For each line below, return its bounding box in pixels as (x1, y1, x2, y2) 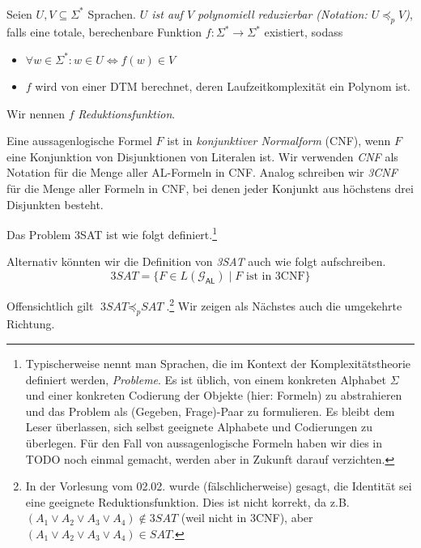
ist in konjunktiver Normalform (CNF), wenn (167, 132, 391, 149)
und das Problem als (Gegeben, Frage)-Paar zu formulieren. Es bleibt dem (25, 402, 395, 419)
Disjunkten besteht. (6, 195, 104, 212)
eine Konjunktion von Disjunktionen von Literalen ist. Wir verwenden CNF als (6, 148, 398, 165)
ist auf (151, 5, 183, 22)
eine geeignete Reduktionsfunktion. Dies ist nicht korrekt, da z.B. (25, 493, 350, 510)
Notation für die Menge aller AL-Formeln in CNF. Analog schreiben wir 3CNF (6, 164, 398, 181)
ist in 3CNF (246, 270, 305, 282)
